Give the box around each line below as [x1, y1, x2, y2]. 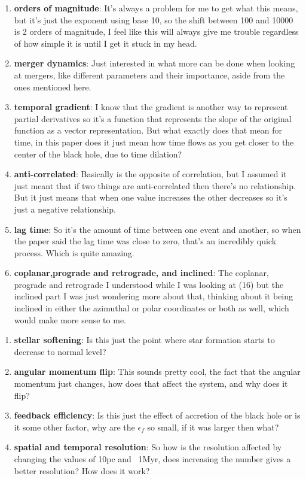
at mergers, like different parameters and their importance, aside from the [14, 68, 285, 81]
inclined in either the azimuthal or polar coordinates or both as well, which [14, 302, 289, 314]
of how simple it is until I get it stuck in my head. [14, 37, 197, 49]
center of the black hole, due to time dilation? [14, 147, 182, 160]
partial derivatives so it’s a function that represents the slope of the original [14, 112, 292, 125]
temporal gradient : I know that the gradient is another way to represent [14, 101, 288, 113]
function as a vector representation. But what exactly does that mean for [14, 124, 282, 137]
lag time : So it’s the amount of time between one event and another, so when [14, 223, 301, 235]
